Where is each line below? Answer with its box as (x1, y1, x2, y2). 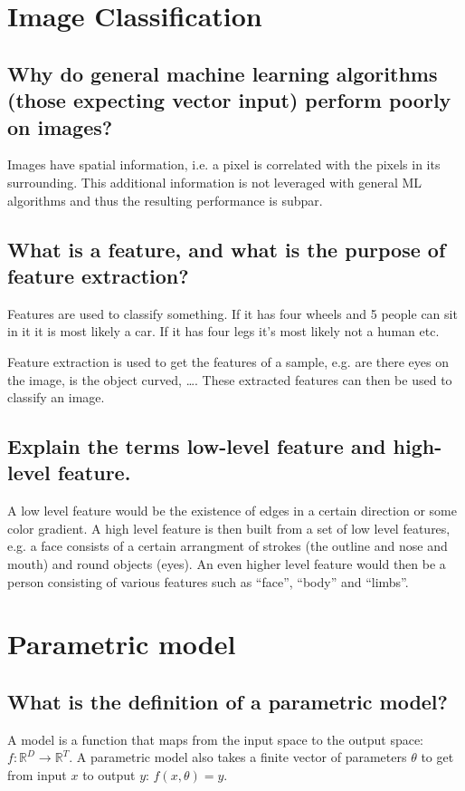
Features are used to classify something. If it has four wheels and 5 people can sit (7, 304, 458, 323)
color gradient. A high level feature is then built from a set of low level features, (7, 518, 451, 537)
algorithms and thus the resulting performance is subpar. (7, 190, 323, 209)
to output (82, 766, 136, 785)
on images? (7, 112, 113, 140)
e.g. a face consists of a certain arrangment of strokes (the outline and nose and (7, 536, 448, 555)
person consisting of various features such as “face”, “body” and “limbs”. (7, 572, 409, 591)
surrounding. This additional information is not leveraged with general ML (7, 172, 422, 191)
